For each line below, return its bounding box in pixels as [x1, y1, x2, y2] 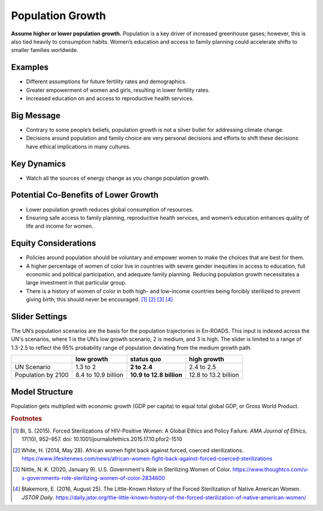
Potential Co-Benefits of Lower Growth [11, 190, 159, 200]
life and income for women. [26, 222, 94, 230]
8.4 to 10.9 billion [75, 371, 124, 379]
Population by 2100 [14, 371, 69, 379]
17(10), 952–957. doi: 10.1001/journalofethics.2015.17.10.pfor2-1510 [22, 436, 182, 443]
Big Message [11, 110, 61, 120]
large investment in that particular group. [26, 279, 127, 286]
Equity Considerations [11, 238, 96, 249]
